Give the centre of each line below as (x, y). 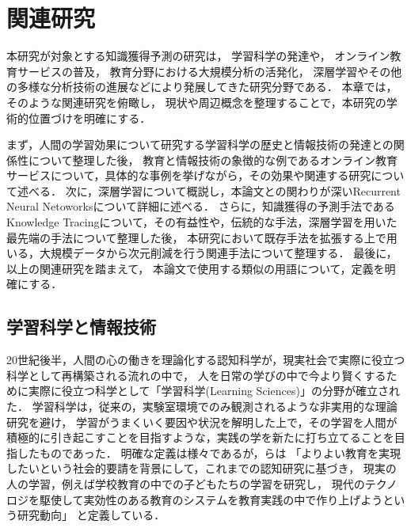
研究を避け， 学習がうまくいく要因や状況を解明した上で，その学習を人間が (202, 422)
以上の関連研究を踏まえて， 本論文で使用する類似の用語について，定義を (196, 268)
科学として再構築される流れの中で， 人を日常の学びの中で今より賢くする (196, 375)
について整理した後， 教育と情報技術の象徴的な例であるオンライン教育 (213, 160)
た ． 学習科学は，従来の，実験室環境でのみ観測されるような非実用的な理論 (202, 406)
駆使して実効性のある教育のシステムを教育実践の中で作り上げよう (211, 499)
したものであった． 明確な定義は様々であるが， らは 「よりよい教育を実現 (209, 452)
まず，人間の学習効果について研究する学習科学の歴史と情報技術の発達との (200, 144)
